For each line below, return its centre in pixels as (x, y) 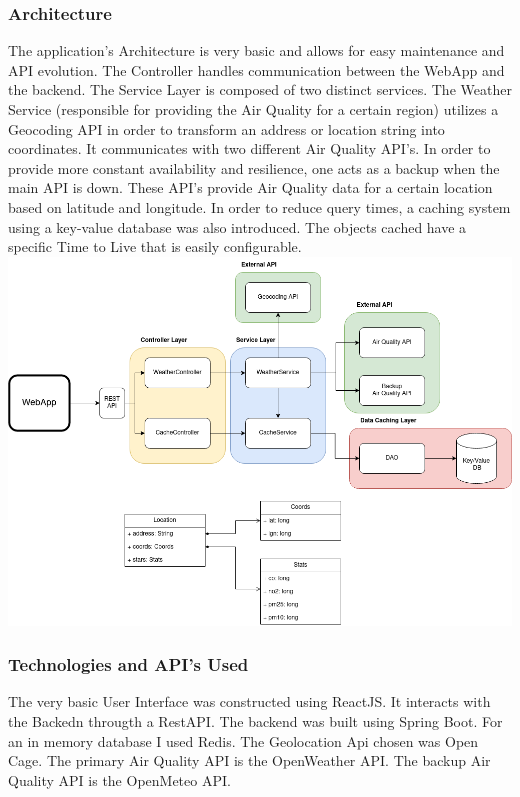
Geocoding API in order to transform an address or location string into (226, 128)
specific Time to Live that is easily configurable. (155, 246)
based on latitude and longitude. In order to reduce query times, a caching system (259, 206)
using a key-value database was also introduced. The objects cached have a (237, 226)
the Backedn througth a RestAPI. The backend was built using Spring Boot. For (255, 720)
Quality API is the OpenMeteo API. (119, 779)
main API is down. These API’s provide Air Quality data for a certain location (250, 187)
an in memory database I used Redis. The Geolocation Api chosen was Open (243, 740)
